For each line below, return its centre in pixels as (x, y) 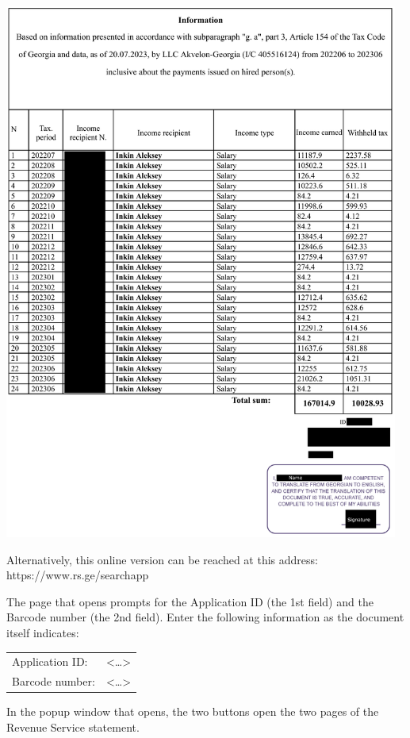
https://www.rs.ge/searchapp (78, 575)
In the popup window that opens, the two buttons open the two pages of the (193, 711)
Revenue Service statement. (73, 726)
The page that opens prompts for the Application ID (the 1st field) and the (190, 601)
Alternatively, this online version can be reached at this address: (162, 559)
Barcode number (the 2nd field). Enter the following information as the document (205, 617)
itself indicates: (43, 632)
